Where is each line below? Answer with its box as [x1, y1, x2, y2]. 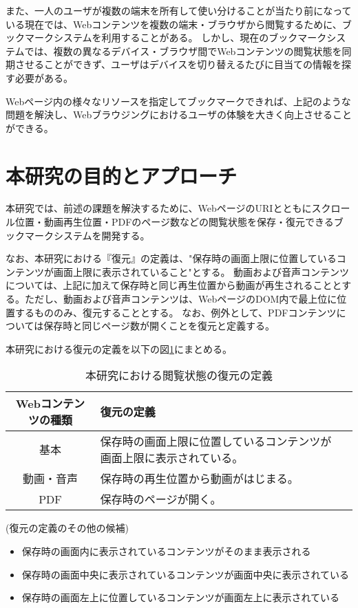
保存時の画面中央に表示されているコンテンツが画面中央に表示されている [21, 567, 349, 581]
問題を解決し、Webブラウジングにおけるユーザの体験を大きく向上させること [6, 107, 352, 122]
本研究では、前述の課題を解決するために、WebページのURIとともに [6, 201, 312, 215]
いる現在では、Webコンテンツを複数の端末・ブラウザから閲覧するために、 [6, 17, 342, 31]
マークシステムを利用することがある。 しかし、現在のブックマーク [24, 30, 327, 45]
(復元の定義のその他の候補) [6, 521, 129, 535]
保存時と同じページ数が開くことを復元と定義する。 [43, 318, 275, 333]
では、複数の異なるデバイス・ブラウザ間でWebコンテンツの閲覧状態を [24, 43, 342, 58]
